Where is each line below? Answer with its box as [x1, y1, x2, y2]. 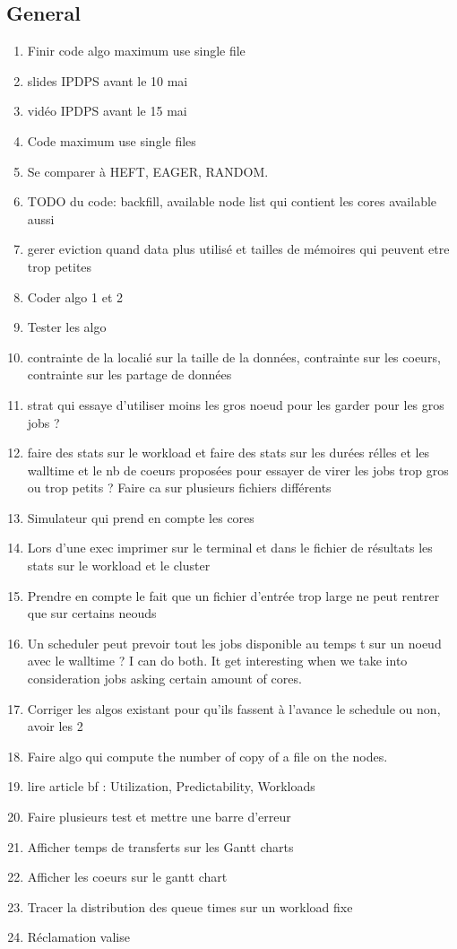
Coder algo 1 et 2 [27, 287, 123, 306]
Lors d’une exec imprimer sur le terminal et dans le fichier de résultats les [27, 538, 433, 557]
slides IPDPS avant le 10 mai [27, 71, 188, 90]
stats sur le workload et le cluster [27, 556, 211, 575]
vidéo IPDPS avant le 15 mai [27, 101, 187, 120]
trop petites [27, 257, 92, 275]
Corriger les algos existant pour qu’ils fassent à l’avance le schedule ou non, [27, 699, 441, 718]
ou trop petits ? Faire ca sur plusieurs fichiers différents [27, 478, 332, 497]
